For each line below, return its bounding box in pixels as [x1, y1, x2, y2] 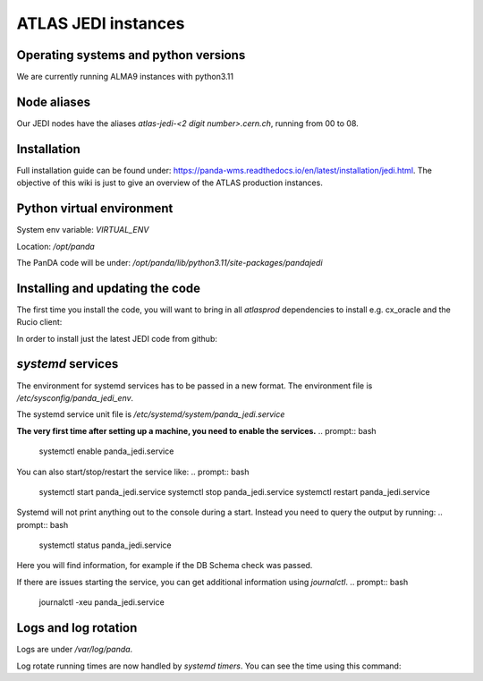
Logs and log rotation [16, 620, 138, 635]
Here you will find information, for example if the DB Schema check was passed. [16, 560, 313, 571]
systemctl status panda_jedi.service [38, 540, 172, 550]
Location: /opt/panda [16, 241, 96, 251]
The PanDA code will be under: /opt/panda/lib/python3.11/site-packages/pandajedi [16, 257, 323, 268]
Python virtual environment [16, 201, 174, 217]
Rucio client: [16, 317, 63, 328]
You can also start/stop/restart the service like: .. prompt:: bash [16, 466, 250, 477]
